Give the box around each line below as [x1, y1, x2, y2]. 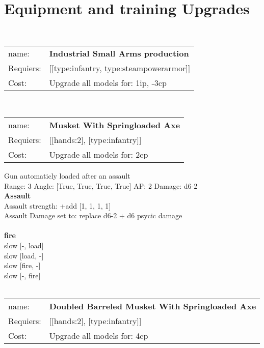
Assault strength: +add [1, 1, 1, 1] [4, 200, 111, 211]
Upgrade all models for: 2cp [49, 148, 148, 160]
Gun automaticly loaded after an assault [4, 170, 130, 181]
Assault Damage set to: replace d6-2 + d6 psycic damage [4, 210, 182, 221]
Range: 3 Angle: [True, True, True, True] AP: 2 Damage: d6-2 [4, 180, 198, 191]
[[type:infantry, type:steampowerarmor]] [49, 62, 191, 74]
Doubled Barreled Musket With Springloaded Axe [49, 300, 256, 312]
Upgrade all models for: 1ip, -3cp [49, 77, 167, 89]
